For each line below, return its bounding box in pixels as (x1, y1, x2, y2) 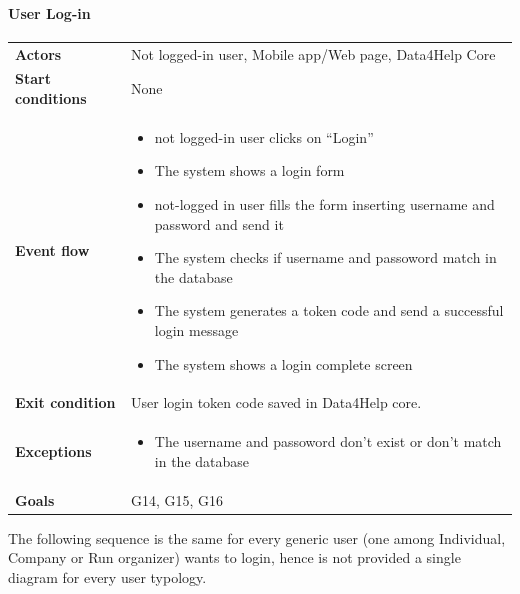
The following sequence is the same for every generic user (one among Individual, (8, 527, 506, 548)
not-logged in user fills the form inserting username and (154, 194, 495, 215)
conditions (15, 87, 87, 108)
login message (154, 319, 239, 340)
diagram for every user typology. (8, 566, 207, 587)
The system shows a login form (154, 160, 345, 181)
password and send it (154, 213, 284, 234)
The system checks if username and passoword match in (154, 247, 497, 268)
